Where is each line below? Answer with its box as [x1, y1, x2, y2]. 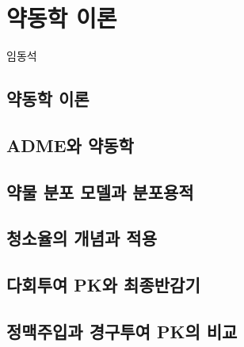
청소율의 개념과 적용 [6, 226, 157, 250]
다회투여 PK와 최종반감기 [6, 273, 200, 297]
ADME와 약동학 [6, 132, 134, 157]
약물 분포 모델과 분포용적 [6, 179, 194, 204]
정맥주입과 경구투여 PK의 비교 [6, 319, 238, 344]
